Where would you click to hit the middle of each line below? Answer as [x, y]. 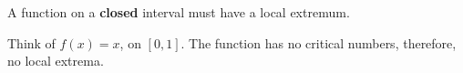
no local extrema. [56, 61]
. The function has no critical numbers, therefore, [319, 42]
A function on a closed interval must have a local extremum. [179, 12]
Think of [31, 42]
